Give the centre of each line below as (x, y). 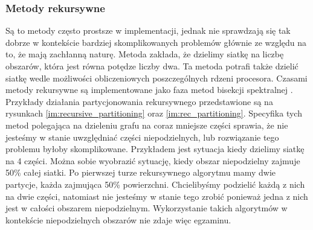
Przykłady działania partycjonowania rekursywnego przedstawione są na (139, 101)
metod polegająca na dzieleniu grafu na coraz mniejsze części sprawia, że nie (147, 125)
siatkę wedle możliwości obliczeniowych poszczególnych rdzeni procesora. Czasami (156, 78)
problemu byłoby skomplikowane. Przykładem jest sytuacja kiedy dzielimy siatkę (155, 149)
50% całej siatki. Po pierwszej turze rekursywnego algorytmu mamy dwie (141, 172)
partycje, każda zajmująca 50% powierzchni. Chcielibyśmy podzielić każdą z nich (155, 184)
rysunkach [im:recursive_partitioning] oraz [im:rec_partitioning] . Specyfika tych (154, 113)
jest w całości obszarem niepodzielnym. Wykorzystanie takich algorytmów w (147, 208)
